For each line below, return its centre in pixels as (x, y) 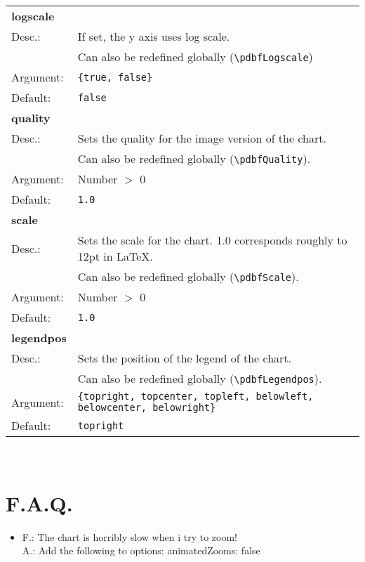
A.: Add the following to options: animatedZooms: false (141, 550)
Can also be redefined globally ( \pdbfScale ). (188, 276)
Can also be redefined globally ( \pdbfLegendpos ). (200, 378)
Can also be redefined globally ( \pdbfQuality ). (194, 158)
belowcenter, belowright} (147, 407)
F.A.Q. (39, 503)
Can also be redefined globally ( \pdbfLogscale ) (195, 57)
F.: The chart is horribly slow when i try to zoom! (130, 536)
